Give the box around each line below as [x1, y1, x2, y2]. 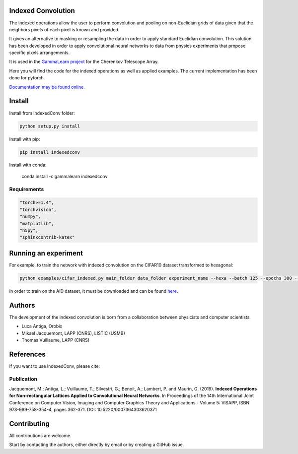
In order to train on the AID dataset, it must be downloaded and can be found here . [9, 288, 178, 294]
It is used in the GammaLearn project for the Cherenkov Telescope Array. [9, 59, 159, 65]
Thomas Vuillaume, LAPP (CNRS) [21, 337, 90, 343]
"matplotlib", [19, 221, 54, 226]
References [9, 350, 46, 358]
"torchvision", [19, 206, 57, 212]
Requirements [9, 186, 44, 193]
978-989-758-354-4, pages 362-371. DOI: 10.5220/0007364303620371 [9, 407, 157, 413]
